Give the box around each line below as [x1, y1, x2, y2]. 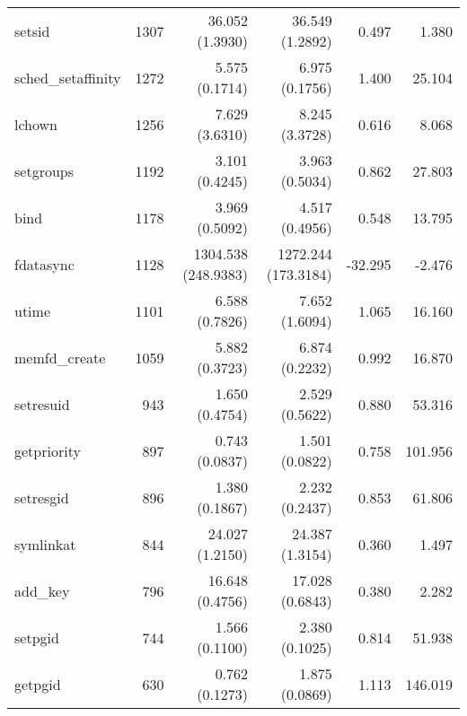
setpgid [14, 626, 59, 648]
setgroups [14, 160, 75, 181]
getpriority [14, 440, 81, 461]
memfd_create [14, 346, 106, 368]
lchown [14, 113, 58, 135]
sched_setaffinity [14, 66, 121, 88]
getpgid [14, 673, 61, 694]
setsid [14, 20, 50, 41]
